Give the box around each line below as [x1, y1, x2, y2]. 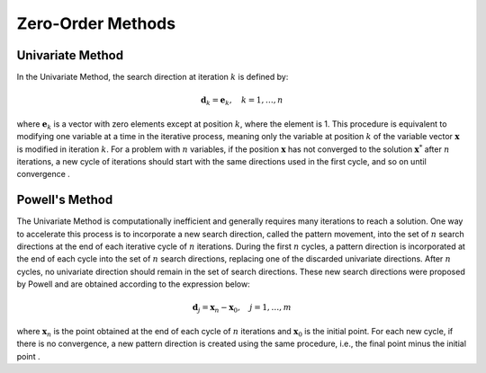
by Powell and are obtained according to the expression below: [16, 279, 251, 289]
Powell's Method [16, 192, 113, 208]
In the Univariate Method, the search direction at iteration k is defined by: [16, 72, 289, 83]
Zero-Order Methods [16, 13, 175, 33]
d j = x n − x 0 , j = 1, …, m [192, 302, 292, 315]
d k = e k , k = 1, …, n [201, 95, 283, 108]
